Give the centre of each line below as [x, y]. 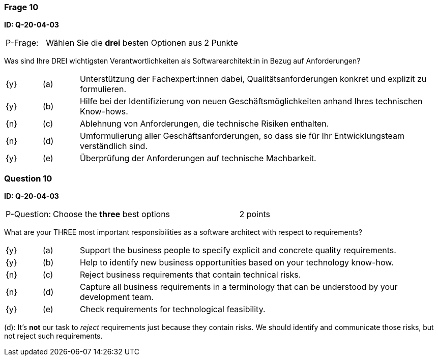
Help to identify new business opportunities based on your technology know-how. [237, 263]
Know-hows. [104, 112]
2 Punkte [221, 43]
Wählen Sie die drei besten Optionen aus [124, 43]
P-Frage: [22, 43]
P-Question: [28, 214]
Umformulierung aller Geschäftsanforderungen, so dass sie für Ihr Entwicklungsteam [242, 136]
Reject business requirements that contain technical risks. [190, 275]
